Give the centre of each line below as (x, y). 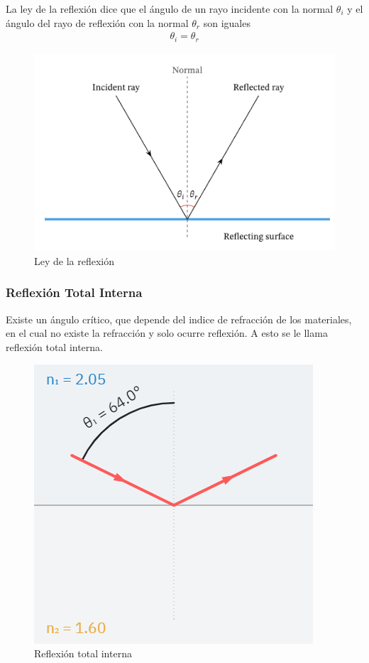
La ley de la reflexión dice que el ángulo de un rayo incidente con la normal (170, 9)
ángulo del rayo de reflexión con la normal (97, 22)
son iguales (227, 22)
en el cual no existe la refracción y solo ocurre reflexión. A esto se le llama (167, 333)
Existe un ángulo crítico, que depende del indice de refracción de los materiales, (179, 319)
